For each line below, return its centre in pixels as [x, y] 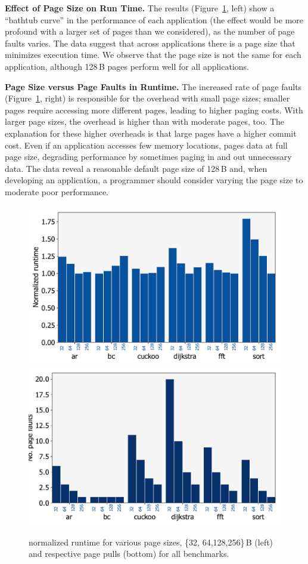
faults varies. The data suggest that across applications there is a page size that [150, 43]
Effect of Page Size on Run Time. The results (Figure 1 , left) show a [140, 8]
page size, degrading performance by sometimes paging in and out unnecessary [148, 157]
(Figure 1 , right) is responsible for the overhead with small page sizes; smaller [147, 98]
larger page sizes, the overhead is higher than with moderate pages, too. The [145, 121]
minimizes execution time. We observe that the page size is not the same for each [153, 55]
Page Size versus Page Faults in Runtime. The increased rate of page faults [153, 86]
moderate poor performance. [57, 191]
